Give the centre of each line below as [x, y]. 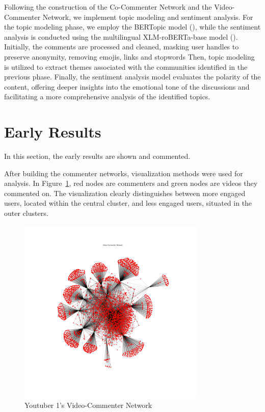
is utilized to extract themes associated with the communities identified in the [126, 66]
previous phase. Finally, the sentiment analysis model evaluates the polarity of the [132, 77]
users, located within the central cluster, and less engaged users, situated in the [128, 203]
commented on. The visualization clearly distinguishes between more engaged [125, 193]
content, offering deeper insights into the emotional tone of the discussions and [127, 86]
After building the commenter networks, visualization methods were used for [124, 173]
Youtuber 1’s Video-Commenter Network [88, 405]
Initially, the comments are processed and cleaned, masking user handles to [122, 47]
